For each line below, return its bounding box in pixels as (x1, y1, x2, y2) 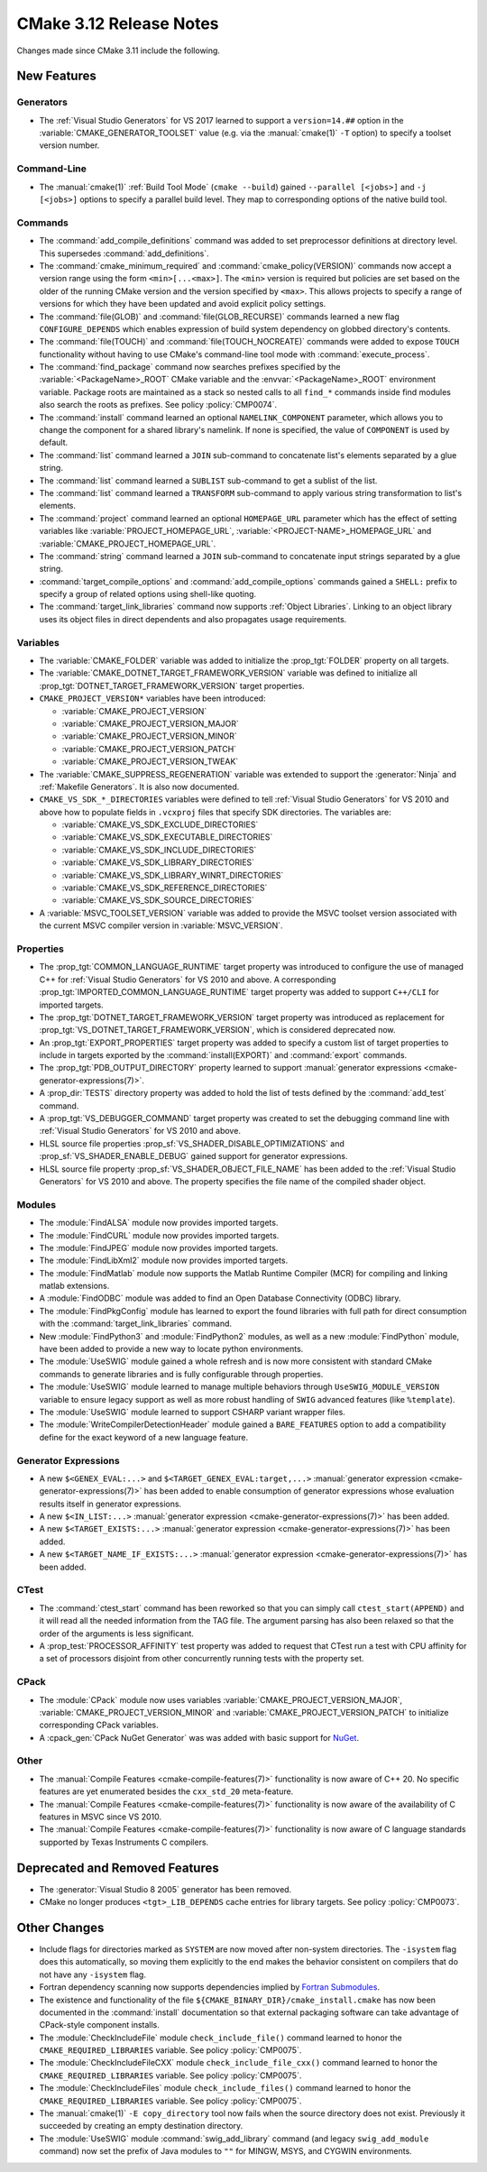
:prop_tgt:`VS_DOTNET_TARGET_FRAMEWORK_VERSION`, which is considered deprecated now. (39, 1025, 396, 1035)
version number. (39, 140, 100, 151)
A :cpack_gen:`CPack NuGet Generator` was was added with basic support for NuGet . (39, 1732, 360, 1743)
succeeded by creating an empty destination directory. (39, 2121, 243, 2131)
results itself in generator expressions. (39, 1498, 182, 1509)
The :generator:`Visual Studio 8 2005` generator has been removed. (39, 1883, 292, 1894)
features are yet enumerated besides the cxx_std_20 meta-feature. (39, 1786, 294, 1797)
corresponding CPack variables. (39, 1719, 159, 1731)
